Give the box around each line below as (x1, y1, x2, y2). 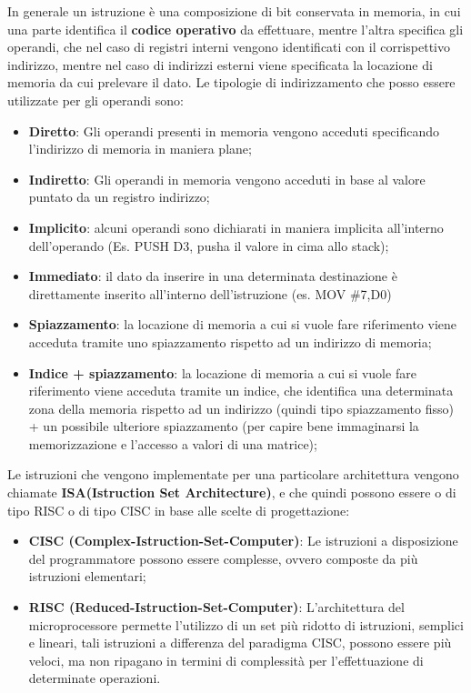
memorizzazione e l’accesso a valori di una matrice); (28, 434, 317, 453)
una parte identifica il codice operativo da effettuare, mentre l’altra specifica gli (7, 19, 464, 38)
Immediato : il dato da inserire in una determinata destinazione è (28, 266, 397, 286)
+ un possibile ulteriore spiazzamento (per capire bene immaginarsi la (28, 417, 419, 436)
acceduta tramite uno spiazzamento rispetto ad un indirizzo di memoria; (28, 332, 432, 351)
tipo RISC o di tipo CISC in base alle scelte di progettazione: (7, 500, 350, 519)
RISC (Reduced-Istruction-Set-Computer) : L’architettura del (28, 598, 405, 617)
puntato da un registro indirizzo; (28, 187, 210, 206)
